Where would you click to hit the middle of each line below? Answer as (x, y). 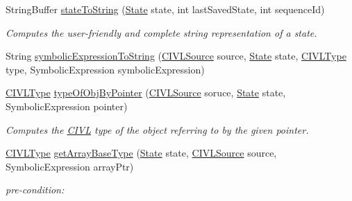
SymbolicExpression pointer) (67, 106)
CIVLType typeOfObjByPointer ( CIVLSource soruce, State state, (146, 93)
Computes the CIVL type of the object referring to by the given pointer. (157, 129)
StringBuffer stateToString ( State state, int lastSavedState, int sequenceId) (165, 9)
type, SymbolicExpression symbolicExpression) (105, 69)
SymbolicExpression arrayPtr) (70, 166)
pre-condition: (35, 190)
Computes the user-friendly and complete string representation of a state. (161, 32)
